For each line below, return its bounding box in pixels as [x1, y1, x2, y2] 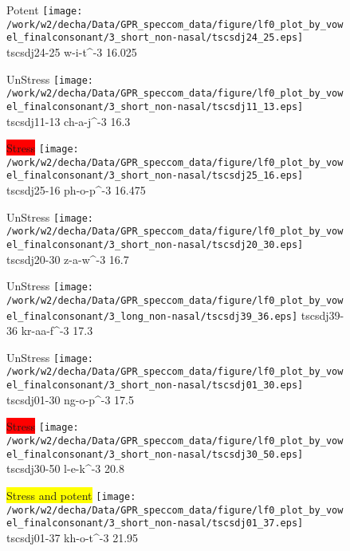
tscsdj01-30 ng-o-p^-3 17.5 [6, 391, 134, 407]
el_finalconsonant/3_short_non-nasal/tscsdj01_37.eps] [6, 518, 304, 529]
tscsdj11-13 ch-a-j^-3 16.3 [6, 112, 131, 129]
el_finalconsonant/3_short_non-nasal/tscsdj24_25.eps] [6, 32, 304, 44]
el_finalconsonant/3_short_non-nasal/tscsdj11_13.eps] [6, 100, 304, 112]
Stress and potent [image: [6, 486, 136, 503]
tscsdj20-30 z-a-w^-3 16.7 [6, 250, 129, 267]
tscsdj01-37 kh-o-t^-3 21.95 [6, 529, 139, 545]
